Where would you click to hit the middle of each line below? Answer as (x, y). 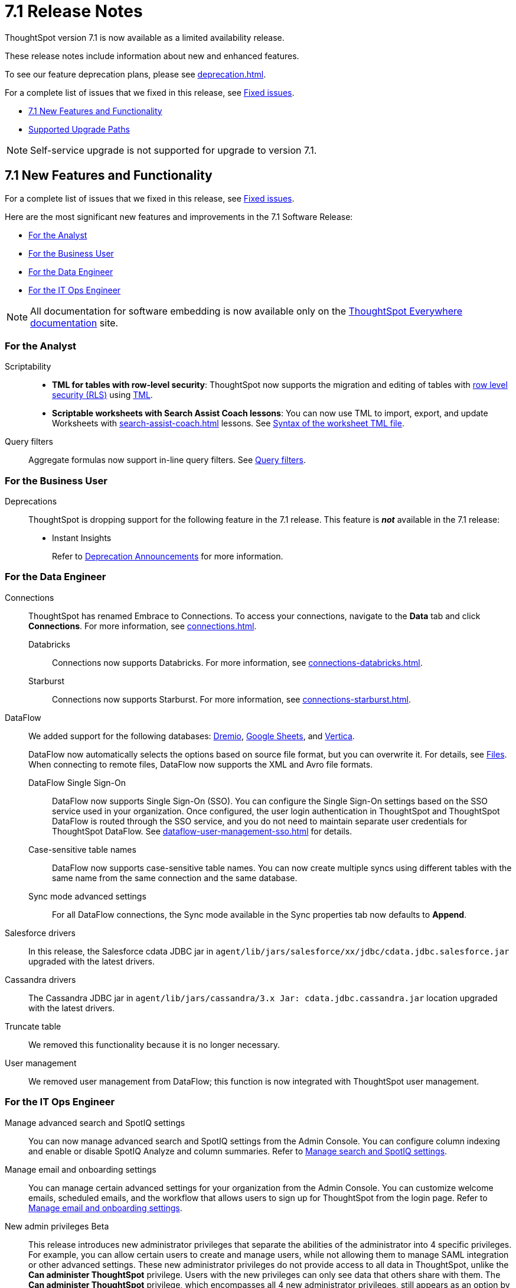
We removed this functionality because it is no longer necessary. (154, 1044)
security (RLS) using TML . (102, 395)
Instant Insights (82, 538)
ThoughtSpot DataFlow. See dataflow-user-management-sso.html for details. (202, 831)
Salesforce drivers (40, 933)
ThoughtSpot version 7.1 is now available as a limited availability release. (145, 37)
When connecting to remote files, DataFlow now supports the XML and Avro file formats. (201, 764)
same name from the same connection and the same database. (175, 878)
